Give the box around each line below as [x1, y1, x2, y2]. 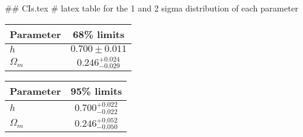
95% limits [70, 84, 122, 98]
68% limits [73, 27, 125, 41]
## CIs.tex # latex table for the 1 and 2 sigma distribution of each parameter [5, 2, 299, 14]
